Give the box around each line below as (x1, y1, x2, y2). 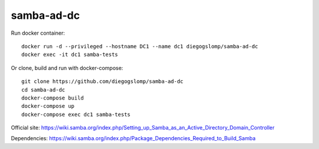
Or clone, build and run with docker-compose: (11, 64, 123, 71)
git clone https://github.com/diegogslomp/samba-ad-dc (21, 78, 184, 85)
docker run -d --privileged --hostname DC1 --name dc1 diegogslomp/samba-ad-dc (21, 43, 258, 49)
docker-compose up (21, 103, 75, 110)
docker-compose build (21, 94, 84, 101)
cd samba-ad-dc (21, 86, 66, 93)
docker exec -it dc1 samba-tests (21, 51, 118, 58)
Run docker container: (11, 29, 65, 37)
